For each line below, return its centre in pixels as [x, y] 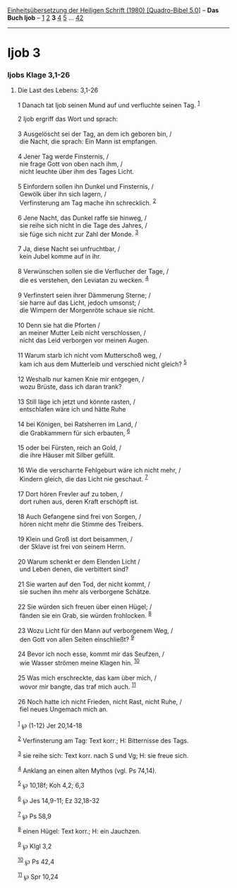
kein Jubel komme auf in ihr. [60, 257]
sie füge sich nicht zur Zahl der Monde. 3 [79, 233]
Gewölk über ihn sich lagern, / [63, 194]
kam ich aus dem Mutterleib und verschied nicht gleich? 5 [103, 363]
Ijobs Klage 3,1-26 [39, 75]
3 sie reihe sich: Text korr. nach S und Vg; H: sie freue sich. [103, 755]
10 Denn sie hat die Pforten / [59, 325]
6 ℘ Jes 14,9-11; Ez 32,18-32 [59, 800]
